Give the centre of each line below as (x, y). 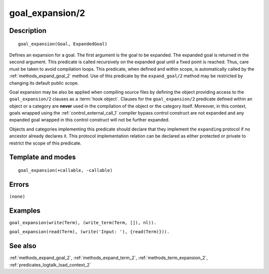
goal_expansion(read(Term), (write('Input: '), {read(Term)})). (89, 232)
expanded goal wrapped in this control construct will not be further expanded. (89, 120)
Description (28, 31)
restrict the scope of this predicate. (45, 143)
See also (23, 246)
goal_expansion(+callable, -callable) (66, 170)
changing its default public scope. (44, 83)
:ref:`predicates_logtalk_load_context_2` (50, 265)
